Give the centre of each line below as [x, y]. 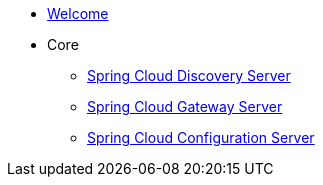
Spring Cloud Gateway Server [185, 106]
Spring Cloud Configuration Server [201, 137]
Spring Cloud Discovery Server [189, 75]
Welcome [78, 13]
